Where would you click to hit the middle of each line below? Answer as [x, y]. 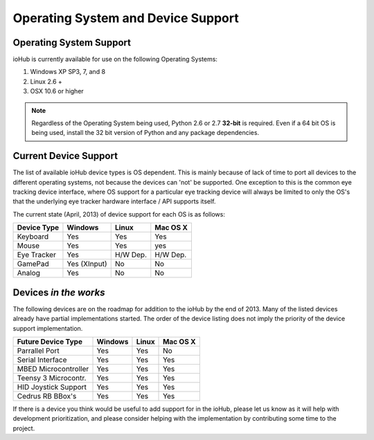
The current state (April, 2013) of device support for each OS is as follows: [119, 214]
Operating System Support [72, 43]
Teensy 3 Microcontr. [52, 378]
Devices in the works [59, 292]
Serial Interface [42, 360]
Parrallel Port [38, 351]
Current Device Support [65, 156]
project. [24, 428]
